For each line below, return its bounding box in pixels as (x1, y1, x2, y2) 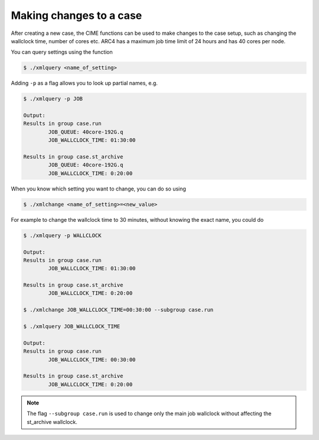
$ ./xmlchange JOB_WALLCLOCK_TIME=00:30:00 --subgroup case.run (23, 306, 214, 313)
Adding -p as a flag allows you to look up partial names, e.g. (11, 80, 158, 87)
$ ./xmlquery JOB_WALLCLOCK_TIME (23, 323, 121, 330)
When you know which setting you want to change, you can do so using (11, 185, 186, 192)
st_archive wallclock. (27, 418, 78, 425)
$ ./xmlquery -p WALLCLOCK (23, 232, 102, 239)
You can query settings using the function (11, 48, 113, 56)
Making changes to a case (11, 9, 142, 22)
